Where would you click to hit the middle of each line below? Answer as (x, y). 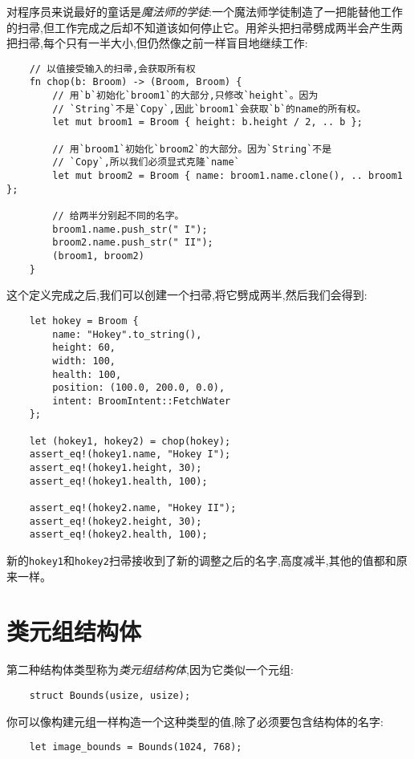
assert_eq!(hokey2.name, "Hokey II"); (133, 508)
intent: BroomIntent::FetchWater (142, 401)
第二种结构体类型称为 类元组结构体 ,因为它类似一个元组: (150, 670)
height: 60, (84, 348)
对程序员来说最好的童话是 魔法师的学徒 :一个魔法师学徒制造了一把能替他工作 (205, 11)
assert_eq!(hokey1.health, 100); (118, 481)
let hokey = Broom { (84, 321)
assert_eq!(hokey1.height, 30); (116, 468)
